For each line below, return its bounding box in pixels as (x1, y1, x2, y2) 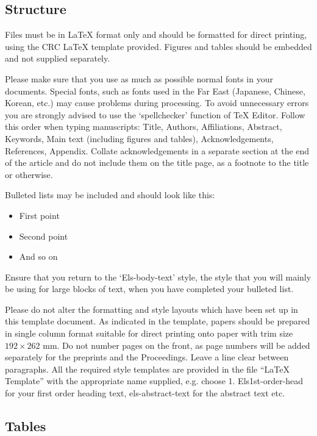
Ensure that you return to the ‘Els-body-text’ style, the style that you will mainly (5, 270, 312, 283)
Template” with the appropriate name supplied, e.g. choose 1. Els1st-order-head (5, 374, 304, 387)
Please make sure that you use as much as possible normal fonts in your (5, 72, 273, 85)
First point (19, 209, 60, 221)
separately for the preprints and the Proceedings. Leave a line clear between (5, 351, 289, 363)
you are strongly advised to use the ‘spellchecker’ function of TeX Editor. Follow (5, 108, 305, 121)
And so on (19, 250, 58, 263)
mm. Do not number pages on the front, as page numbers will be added (43, 338, 310, 351)
